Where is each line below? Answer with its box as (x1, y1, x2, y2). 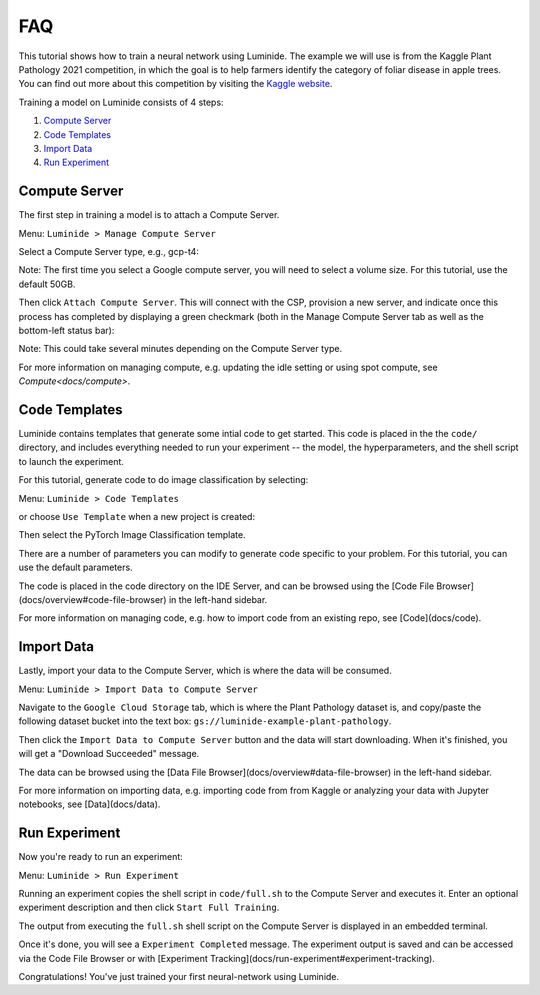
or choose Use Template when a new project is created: (18, 510, 255, 522)
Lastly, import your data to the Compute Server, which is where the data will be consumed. (18, 665, 392, 677)
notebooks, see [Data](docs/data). (18, 798, 161, 810)
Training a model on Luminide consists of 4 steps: (18, 96, 224, 108)
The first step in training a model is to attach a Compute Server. (18, 209, 280, 221)
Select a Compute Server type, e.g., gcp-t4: (18, 245, 200, 257)
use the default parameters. (18, 561, 134, 574)
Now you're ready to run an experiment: (18, 851, 184, 863)
